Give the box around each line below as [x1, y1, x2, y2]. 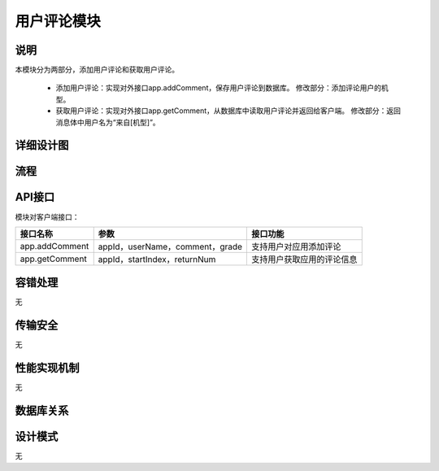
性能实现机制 [15, 361, 80, 375]
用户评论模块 [15, 12, 102, 30]
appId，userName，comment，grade [98, 241, 243, 252]
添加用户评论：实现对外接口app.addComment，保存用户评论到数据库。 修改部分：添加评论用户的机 [55, 83, 389, 93]
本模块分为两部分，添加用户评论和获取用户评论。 [15, 65, 179, 75]
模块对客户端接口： [15, 212, 80, 221]
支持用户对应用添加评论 [251, 241, 341, 252]
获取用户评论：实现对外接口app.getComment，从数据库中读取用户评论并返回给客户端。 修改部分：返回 [55, 106, 402, 116]
